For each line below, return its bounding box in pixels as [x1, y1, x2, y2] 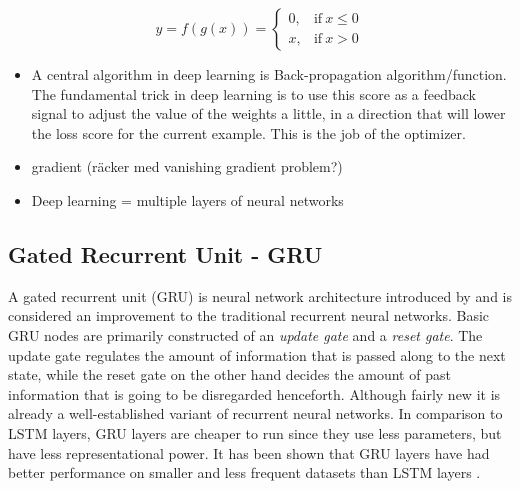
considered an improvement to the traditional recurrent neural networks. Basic [8, 305, 490, 326]
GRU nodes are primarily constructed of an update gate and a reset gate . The [8, 324, 483, 345]
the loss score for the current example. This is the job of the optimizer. [31, 122, 466, 143]
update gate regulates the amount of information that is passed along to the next [8, 344, 506, 365]
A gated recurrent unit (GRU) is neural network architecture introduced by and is [8, 285, 513, 306]
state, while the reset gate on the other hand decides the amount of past [8, 364, 451, 385]
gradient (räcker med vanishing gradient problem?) [31, 156, 343, 177]
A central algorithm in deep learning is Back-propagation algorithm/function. [31, 64, 507, 84]
